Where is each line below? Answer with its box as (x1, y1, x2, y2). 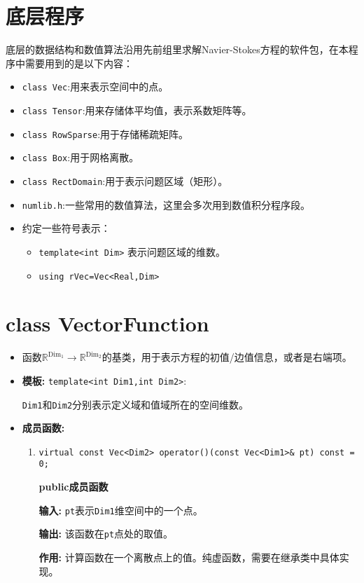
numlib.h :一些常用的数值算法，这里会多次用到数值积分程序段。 (22, 197, 310, 212)
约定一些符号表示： (22, 221, 111, 235)
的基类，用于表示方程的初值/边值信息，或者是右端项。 (101, 350, 352, 364)
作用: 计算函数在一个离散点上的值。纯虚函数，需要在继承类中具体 (38, 550, 339, 564)
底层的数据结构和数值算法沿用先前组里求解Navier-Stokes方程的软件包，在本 (6, 42, 349, 57)
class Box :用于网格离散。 (22, 150, 139, 165)
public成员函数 (38, 479, 108, 494)
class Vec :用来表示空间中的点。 (22, 79, 169, 94)
